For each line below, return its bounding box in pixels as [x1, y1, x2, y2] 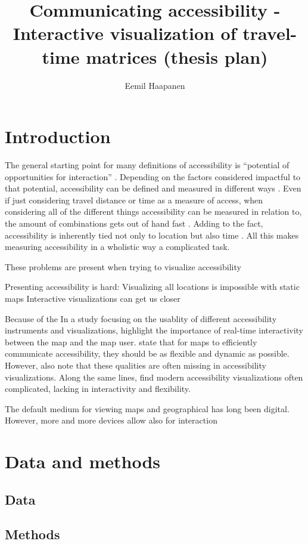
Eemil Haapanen [125, 79, 185, 91]
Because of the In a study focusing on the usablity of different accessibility [5, 312, 277, 324]
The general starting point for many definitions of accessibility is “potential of [5, 159, 290, 171]
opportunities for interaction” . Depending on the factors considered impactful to [5, 170, 301, 183]
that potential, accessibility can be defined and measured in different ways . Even [5, 182, 301, 194]
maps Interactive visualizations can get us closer [5, 292, 181, 304]
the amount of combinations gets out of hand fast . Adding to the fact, [5, 217, 263, 229]
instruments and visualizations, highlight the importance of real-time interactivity [5, 324, 304, 336]
